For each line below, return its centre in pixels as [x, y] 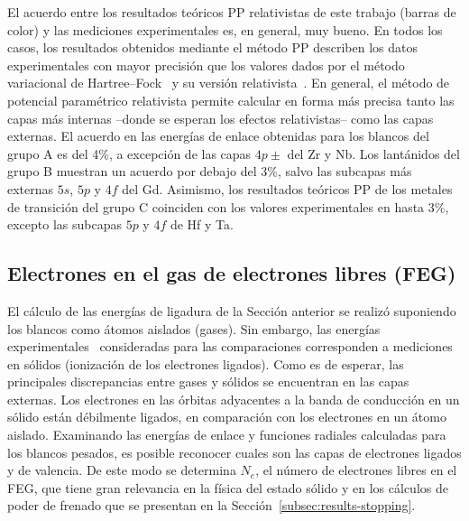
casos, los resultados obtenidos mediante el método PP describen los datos [212, 47]
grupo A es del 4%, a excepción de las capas [129, 153]
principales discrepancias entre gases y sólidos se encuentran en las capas [208, 381]
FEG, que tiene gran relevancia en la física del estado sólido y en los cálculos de [228, 487]
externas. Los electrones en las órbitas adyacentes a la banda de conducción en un [234, 399]
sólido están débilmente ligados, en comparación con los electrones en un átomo [227, 417]
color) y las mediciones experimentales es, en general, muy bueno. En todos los [225, 29]
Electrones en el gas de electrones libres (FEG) [232, 273]
